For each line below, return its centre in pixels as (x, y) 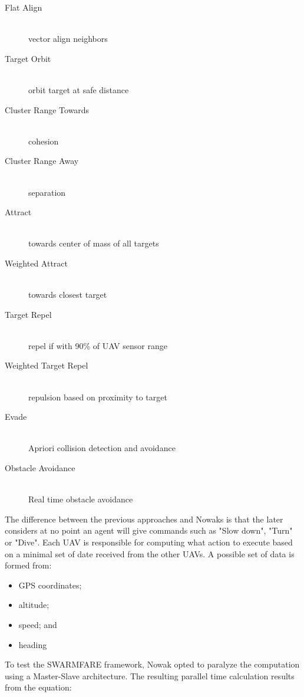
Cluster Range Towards (47, 109)
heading (33, 644)
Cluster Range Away (42, 161)
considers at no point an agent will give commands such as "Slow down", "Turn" (149, 530)
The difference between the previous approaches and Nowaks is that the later (144, 519)
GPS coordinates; (50, 585)
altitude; (34, 605)
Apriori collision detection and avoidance (102, 448)
